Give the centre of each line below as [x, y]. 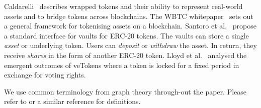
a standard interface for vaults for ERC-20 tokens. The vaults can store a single [126, 35]
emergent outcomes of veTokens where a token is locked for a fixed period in [122, 65]
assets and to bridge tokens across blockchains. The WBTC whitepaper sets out [129, 16]
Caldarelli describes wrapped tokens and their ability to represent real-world [123, 6]
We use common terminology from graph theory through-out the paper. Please [125, 91]
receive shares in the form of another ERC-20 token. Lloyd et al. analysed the [125, 55]
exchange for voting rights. [45, 75]
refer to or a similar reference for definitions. [72, 101]
